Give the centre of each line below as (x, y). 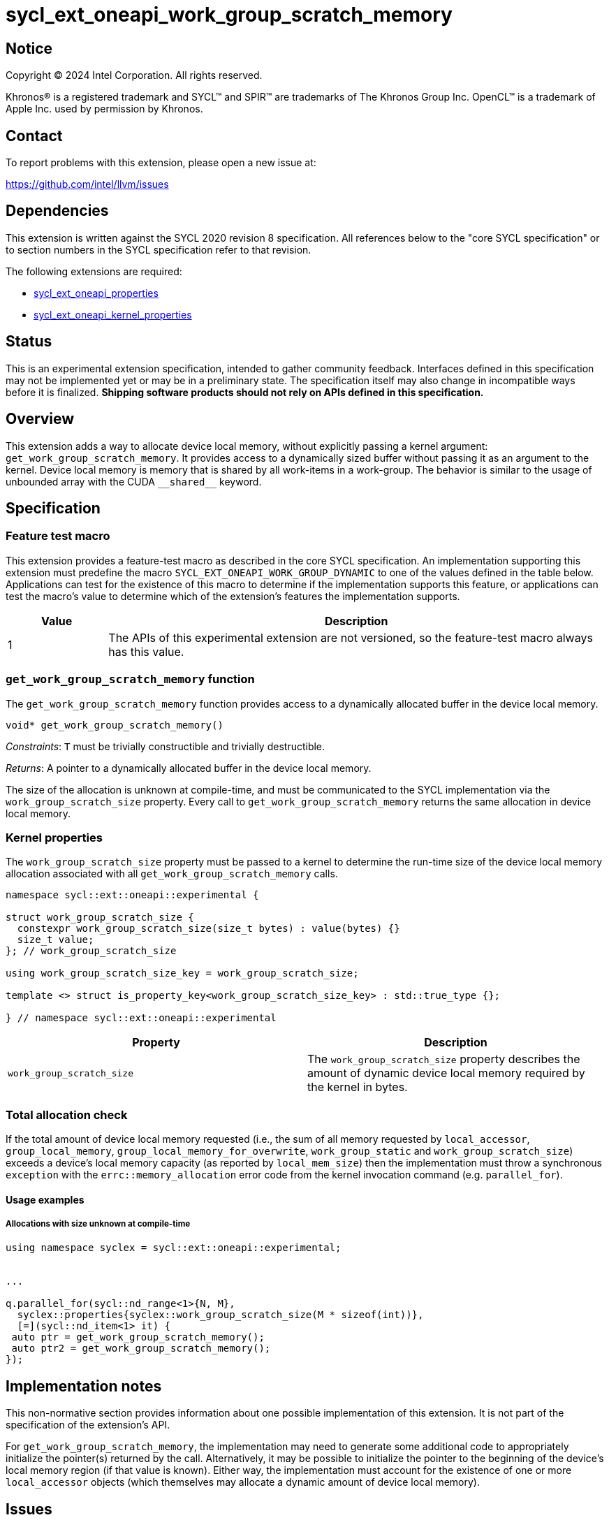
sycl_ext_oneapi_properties (96, 293)
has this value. (146, 651)
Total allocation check (67, 1115)
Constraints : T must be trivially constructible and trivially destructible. (166, 746)
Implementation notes (84, 1386)
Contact (34, 136)
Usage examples (45, 1199)
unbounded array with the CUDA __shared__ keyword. (134, 481)
